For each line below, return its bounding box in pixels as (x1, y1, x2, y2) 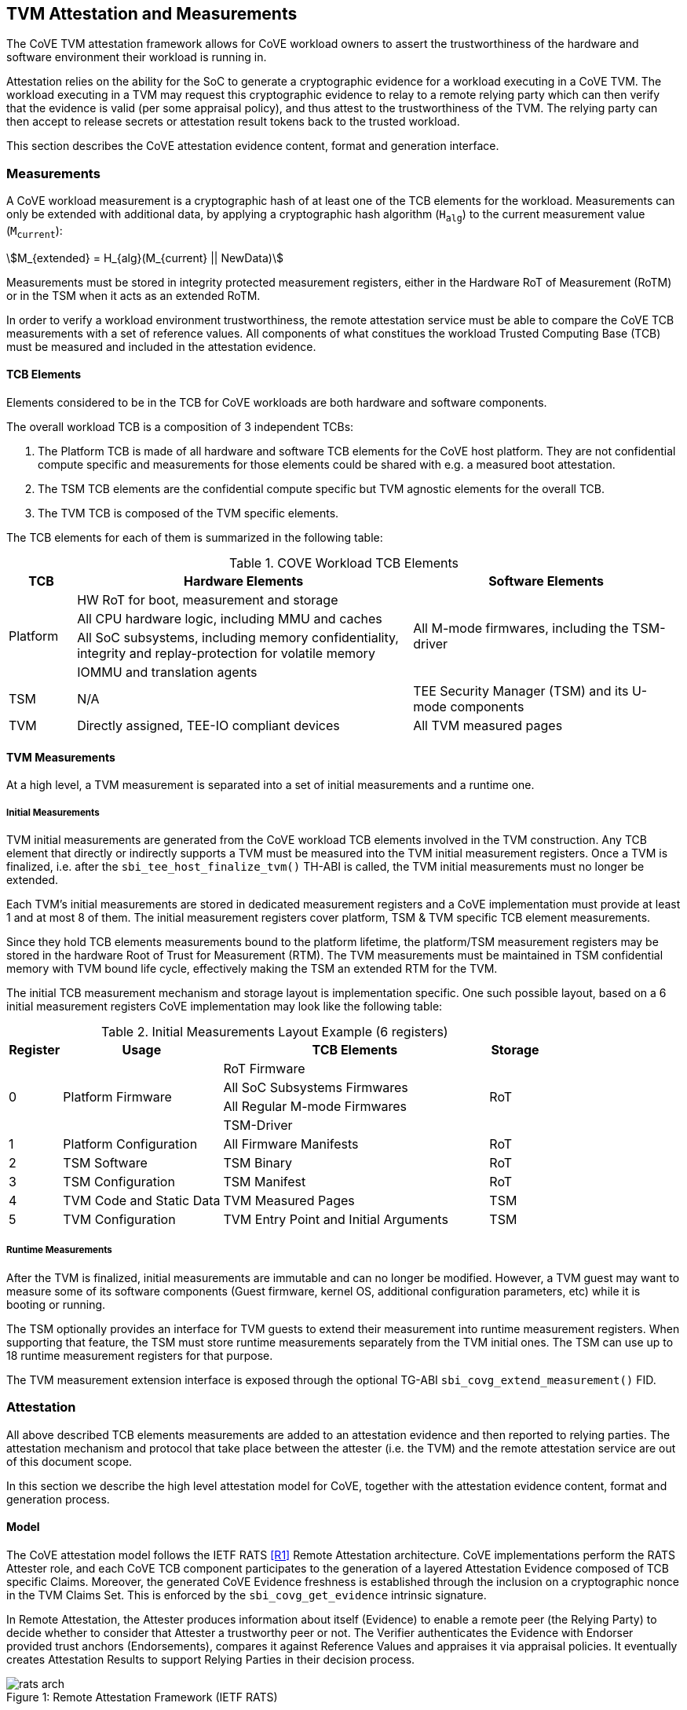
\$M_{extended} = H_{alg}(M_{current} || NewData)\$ (6, 250, 283, 265)
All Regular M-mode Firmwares (223, 1098, 407, 1114)
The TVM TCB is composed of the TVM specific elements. (38, 506, 339, 520)
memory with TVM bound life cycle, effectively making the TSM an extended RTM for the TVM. (6, 961, 498, 975)
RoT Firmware (223, 1060, 305, 1076)
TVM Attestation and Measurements (6, 4, 298, 24)
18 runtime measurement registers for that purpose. (6, 1348, 273, 1362)
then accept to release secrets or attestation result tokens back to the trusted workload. (6, 115, 460, 129)
